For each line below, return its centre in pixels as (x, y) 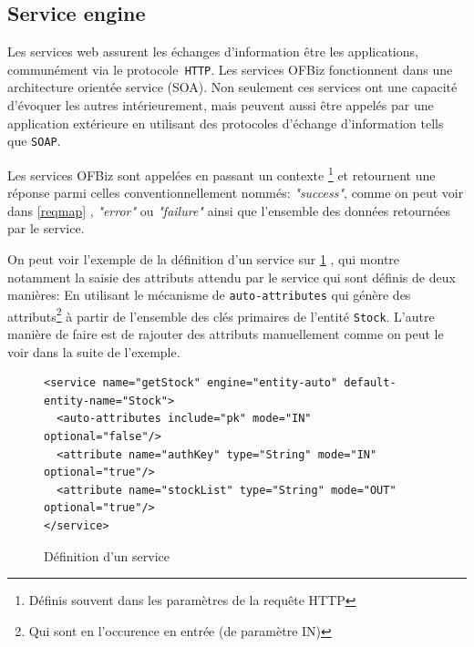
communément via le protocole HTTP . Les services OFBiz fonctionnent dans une (230, 69)
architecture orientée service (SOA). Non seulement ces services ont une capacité (232, 87)
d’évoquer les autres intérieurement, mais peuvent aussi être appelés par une (221, 105)
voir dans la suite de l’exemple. (94, 351)
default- (370, 383)
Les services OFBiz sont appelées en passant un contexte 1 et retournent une (222, 173)
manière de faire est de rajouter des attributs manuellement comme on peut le (226, 334)
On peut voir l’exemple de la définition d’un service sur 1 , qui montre (204, 258)
